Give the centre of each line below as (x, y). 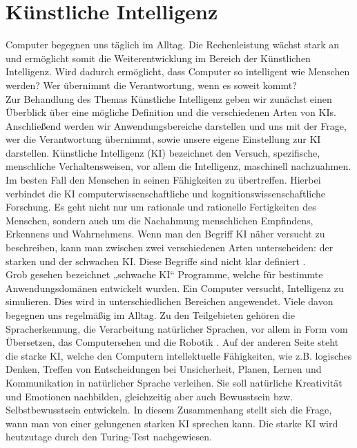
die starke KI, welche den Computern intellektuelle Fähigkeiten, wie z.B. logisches (179, 355)
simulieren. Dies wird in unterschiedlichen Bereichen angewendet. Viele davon (170, 301)
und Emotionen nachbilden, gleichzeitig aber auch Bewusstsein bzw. (149, 396)
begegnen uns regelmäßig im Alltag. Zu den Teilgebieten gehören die (150, 315)
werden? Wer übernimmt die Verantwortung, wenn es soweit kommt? (151, 85)
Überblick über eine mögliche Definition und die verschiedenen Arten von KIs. (171, 112)
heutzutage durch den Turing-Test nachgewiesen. (109, 437)
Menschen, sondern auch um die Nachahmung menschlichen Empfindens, (160, 220)
